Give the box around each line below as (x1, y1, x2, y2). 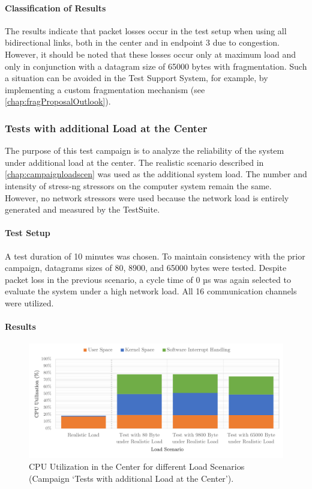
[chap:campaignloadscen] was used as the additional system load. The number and (5, 168, 307, 180)
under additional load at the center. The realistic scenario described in (5, 156, 264, 168)
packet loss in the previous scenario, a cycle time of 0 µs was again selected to (5, 273, 291, 285)
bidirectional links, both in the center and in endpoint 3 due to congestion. (5, 36, 280, 49)
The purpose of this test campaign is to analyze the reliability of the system (5, 144, 284, 157)
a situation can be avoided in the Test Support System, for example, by (5, 71, 268, 84)
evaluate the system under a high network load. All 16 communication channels (5, 285, 297, 297)
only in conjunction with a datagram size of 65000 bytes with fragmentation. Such (5, 59, 307, 72)
